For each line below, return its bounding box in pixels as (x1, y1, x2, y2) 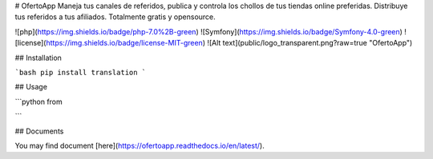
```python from (14, 97, 63, 106)
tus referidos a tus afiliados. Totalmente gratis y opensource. (14, 12, 216, 22)
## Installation (14, 53, 62, 62)
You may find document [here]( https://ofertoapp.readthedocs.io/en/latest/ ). (14, 141, 265, 150)
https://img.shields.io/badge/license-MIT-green (45, 38, 204, 48)
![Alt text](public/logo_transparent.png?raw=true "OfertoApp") (207, 38, 413, 48)
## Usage (14, 82, 48, 92)
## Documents (14, 126, 64, 136)
